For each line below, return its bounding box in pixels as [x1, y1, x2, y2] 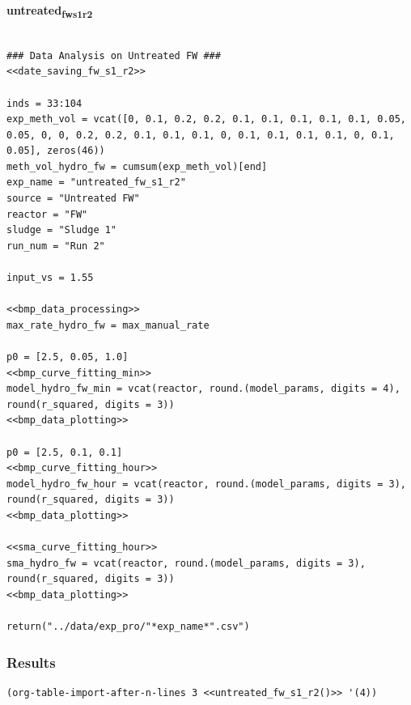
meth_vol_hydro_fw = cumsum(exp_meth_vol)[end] [6, 160, 268, 172]
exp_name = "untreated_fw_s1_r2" [6, 176, 186, 189]
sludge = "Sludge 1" [6, 224, 117, 236]
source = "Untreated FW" [6, 193, 140, 205]
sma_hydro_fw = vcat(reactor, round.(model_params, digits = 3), [6, 557, 366, 569]
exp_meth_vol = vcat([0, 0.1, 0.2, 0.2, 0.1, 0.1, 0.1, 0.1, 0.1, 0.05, [6, 113, 406, 125]
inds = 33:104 [6, 97, 83, 109]
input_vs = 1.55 [6, 272, 94, 284]
